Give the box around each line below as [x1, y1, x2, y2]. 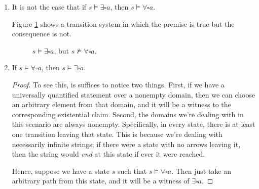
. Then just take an [171, 165, 232, 176]
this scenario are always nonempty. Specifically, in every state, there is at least [12, 119, 255, 129]
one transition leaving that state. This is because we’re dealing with [12, 128, 223, 139]
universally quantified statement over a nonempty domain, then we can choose [12, 89, 255, 100]
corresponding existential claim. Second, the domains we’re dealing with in [12, 109, 244, 119]
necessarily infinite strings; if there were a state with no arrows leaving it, [12, 138, 241, 149]
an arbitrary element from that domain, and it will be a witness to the [12, 99, 231, 110]
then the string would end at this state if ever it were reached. [12, 149, 205, 159]
